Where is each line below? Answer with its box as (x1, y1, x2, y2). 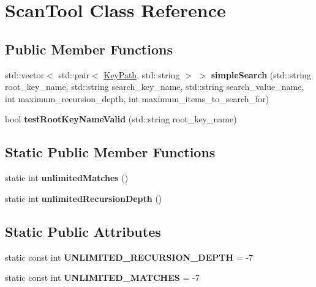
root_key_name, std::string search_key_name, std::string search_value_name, (5, 80, 304, 93)
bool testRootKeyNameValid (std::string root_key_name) (5, 113, 237, 125)
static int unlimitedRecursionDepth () (5, 192, 162, 204)
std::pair (58, 68, 89, 81)
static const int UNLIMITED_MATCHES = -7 (5, 271, 200, 284)
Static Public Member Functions (5, 143, 216, 162)
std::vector (5, 68, 44, 81)
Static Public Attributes (5, 222, 161, 240)
